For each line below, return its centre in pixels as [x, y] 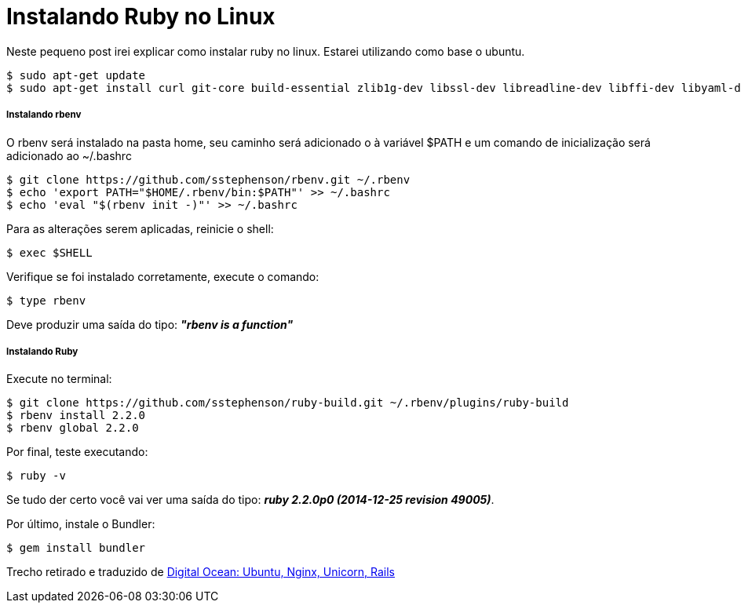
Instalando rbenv [44, 115]
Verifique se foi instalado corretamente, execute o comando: [163, 276]
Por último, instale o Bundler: [81, 524]
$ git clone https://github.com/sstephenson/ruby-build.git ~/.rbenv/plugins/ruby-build [288, 403]
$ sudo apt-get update [76, 75]
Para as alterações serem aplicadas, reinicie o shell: [140, 228]
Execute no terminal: [59, 379]
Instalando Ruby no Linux [141, 16]
